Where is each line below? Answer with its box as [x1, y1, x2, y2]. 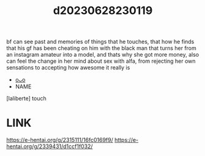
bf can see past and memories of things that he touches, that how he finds [6, 38, 195, 46]
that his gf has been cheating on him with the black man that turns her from [6, 44, 197, 52]
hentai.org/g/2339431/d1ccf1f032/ [6, 143, 93, 150]
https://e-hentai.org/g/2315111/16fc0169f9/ [6, 136, 113, 144]
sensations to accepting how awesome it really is [6, 64, 130, 71]
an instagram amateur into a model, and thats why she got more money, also [6, 51, 199, 58]
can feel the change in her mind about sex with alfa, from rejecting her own [6, 57, 196, 65]
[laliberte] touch [6, 95, 47, 102]
